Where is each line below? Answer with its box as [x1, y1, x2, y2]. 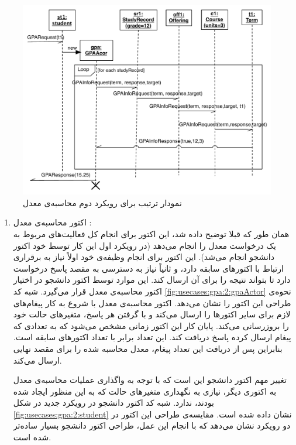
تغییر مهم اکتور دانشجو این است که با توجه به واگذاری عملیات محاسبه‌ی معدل [13, 374, 287, 386]
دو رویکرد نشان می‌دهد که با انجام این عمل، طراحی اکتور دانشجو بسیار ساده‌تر [13, 419, 291, 432]
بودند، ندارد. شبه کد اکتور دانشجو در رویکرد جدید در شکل [13, 396, 215, 409]
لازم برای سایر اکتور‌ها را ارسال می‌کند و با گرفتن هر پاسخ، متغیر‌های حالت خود [13, 308, 291, 320]
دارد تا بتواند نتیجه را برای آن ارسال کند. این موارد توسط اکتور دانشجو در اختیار [13, 273, 291, 286]
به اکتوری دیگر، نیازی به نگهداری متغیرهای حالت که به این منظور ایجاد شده [13, 385, 277, 397]
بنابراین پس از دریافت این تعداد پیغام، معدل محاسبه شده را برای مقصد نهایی [13, 342, 283, 354]
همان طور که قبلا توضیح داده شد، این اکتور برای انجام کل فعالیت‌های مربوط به [13, 227, 290, 239]
